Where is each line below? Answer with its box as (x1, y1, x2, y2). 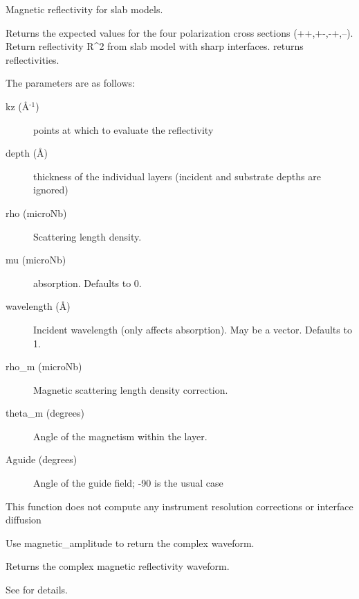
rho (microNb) (6, 205, 67, 220)
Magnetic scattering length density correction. (33, 382, 228, 397)
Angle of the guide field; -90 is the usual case (33, 476, 223, 490)
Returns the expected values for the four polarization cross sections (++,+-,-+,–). (6, 25, 353, 40)
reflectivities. (6, 52, 59, 67)
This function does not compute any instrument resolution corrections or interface (6, 498, 353, 513)
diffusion (6, 512, 42, 527)
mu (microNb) (6, 252, 66, 267)
